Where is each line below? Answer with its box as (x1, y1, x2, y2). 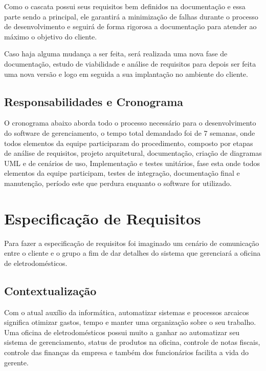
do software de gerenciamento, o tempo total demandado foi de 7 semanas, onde (4, 127, 255, 138)
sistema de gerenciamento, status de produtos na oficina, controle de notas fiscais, (4, 337, 260, 347)
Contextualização (4, 282, 97, 298)
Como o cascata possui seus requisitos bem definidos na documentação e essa (4, 1, 246, 11)
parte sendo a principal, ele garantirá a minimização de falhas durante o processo (4, 11, 258, 22)
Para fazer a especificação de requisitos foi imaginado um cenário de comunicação (4, 237, 259, 248)
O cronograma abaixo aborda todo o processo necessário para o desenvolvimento (4, 117, 256, 128)
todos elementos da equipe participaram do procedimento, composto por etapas (4, 137, 253, 148)
